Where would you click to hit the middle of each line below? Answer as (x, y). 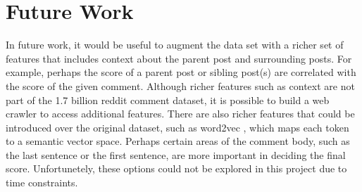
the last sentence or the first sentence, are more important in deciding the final (176, 154)
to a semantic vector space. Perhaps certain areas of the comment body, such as (178, 141)
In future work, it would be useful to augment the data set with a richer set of (175, 45)
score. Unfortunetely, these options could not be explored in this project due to (176, 168)
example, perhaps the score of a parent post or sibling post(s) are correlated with (181, 72)
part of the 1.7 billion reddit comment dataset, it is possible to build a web (168, 100)
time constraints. (42, 183)
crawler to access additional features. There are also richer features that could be (180, 114)
